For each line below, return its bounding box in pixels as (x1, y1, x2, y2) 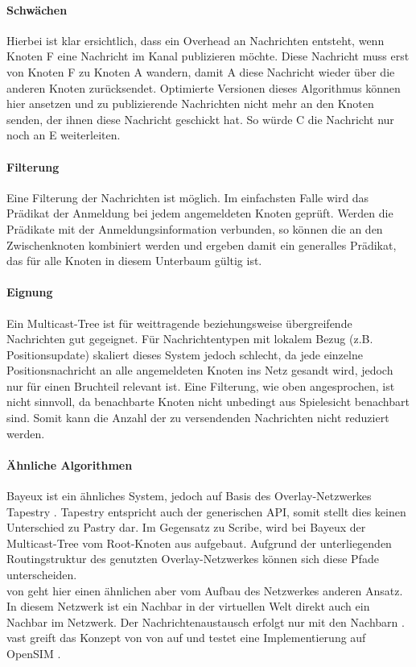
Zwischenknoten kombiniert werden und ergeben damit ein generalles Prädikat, (6, 236, 397, 253)
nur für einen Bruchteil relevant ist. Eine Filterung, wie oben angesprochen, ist (6, 377, 395, 394)
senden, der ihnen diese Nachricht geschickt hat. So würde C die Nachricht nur (6, 110, 394, 127)
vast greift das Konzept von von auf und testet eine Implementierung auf (6, 629, 366, 646)
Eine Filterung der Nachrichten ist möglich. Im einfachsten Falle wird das (6, 188, 369, 205)
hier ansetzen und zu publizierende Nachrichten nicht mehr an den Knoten (6, 95, 374, 112)
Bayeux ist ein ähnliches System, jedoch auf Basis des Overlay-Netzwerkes (6, 487, 372, 504)
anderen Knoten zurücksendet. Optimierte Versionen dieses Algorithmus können (6, 79, 401, 96)
